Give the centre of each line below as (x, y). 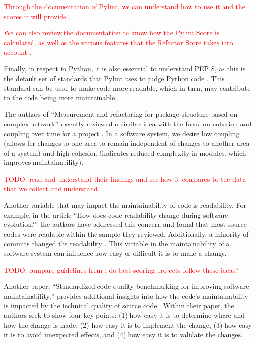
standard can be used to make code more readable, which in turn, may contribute (127, 88)
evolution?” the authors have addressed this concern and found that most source (125, 224)
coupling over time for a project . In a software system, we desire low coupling (122, 133)
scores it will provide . (37, 16)
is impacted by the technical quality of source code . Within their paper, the (119, 305)
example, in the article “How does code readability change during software (116, 214)
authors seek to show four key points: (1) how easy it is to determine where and (125, 315)
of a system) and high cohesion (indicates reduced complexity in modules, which (125, 152)
